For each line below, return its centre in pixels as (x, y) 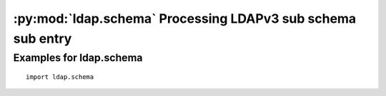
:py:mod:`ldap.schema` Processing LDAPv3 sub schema (185, 18)
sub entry (43, 38)
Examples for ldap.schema (78, 58)
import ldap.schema (60, 77)
